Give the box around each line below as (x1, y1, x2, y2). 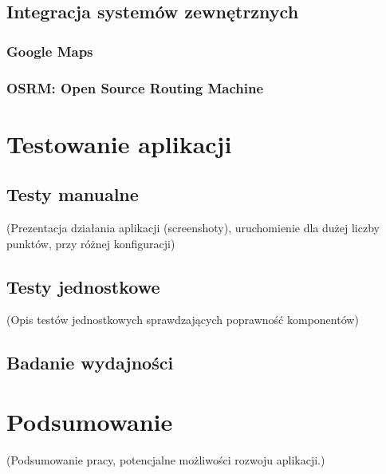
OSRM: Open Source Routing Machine (6, 77, 264, 97)
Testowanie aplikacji (6, 127, 232, 160)
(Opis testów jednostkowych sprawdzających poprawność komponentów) (6, 311, 359, 328)
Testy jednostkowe (6, 274, 160, 298)
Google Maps (6, 41, 93, 61)
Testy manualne (6, 182, 139, 207)
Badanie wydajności (6, 350, 174, 375)
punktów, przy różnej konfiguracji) (6, 235, 175, 251)
